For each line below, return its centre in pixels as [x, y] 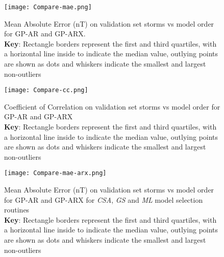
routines [17, 210]
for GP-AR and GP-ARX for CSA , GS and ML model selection [104, 199]
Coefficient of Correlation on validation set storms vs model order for [112, 106]
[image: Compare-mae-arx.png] [55, 173]
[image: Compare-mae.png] [48, 7]
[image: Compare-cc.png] [46, 90]
